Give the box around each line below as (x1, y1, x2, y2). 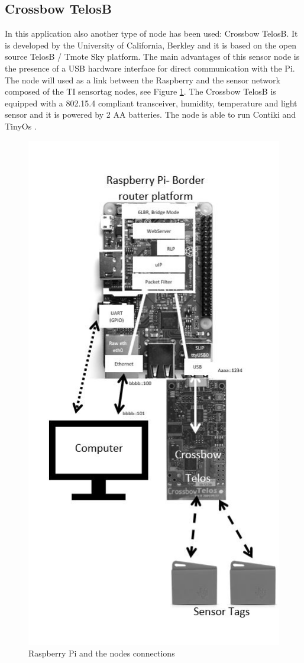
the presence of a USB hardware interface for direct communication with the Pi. (5, 62, 295, 74)
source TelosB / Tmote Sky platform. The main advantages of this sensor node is (5, 50, 300, 63)
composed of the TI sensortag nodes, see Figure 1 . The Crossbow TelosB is (5, 85, 276, 98)
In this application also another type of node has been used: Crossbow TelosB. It (5, 27, 298, 40)
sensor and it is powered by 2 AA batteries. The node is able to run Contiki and (5, 108, 296, 121)
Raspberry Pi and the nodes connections (28, 647, 175, 659)
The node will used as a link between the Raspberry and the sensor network (5, 73, 280, 86)
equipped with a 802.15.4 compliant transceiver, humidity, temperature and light (5, 96, 297, 109)
